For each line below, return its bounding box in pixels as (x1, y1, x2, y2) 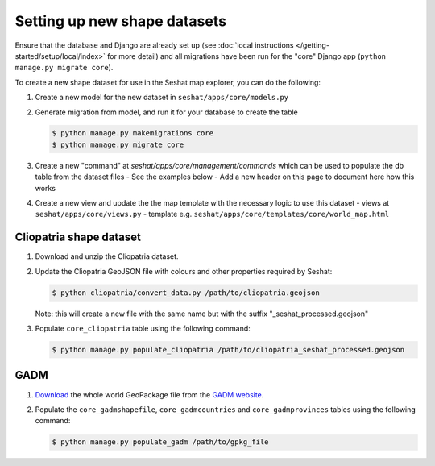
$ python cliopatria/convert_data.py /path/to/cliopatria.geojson (52, 288, 320, 297)
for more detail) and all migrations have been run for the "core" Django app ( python (107, 51, 387, 60)
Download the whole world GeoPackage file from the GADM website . (35, 389, 264, 399)
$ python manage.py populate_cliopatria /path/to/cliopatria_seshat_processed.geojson (52, 345, 405, 355)
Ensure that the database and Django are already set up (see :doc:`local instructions (14, 40, 294, 50)
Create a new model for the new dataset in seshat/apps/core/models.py (35, 93, 289, 102)
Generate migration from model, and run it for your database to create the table (35, 107, 298, 117)
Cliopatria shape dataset (14, 231, 141, 244)
